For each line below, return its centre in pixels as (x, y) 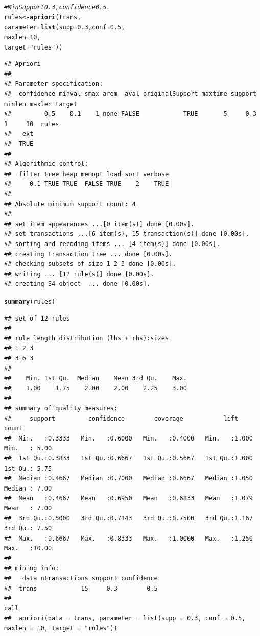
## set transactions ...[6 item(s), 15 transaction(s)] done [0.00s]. (127, 234)
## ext (19, 134)
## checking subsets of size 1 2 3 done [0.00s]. (90, 264)
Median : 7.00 (28, 488)
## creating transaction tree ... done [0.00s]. (88, 254)
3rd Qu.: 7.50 (28, 529)
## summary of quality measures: (61, 408)
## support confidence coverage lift (121, 418)
